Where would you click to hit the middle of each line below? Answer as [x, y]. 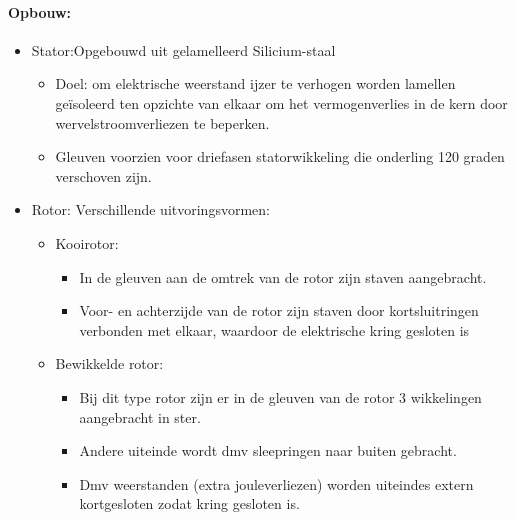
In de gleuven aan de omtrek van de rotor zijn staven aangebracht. [283, 276]
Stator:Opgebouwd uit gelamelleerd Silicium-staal [183, 49]
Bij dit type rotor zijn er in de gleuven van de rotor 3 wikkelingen [280, 396]
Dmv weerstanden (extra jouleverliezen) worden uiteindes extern [276, 483]
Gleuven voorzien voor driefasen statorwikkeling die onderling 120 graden [280, 156]
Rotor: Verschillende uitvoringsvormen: [150, 209]
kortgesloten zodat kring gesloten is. [189, 503]
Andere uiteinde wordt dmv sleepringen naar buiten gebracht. [268, 450]
